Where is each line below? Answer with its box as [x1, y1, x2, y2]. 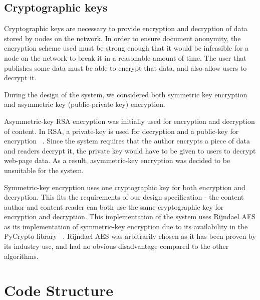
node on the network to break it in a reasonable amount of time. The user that [4, 52, 246, 63]
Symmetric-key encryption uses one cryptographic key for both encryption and [4, 182, 245, 192]
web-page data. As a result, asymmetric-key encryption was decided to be [4, 155, 230, 166]
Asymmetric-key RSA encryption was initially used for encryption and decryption [4, 115, 255, 126]
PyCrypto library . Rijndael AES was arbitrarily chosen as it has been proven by [4, 231, 256, 241]
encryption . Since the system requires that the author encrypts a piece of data [4, 135, 250, 146]
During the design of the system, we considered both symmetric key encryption [4, 89, 247, 99]
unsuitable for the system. [4, 165, 84, 175]
